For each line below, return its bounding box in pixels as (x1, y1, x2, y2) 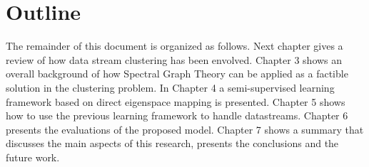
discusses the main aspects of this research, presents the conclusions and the (6, 136, 339, 151)
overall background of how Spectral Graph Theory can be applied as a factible (6, 66, 348, 81)
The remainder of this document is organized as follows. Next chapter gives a (6, 38, 343, 53)
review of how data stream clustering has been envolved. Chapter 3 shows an (6, 52, 343, 67)
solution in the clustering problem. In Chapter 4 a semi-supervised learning (6, 80, 335, 95)
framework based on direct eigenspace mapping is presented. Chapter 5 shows (6, 94, 345, 109)
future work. (6, 149, 60, 164)
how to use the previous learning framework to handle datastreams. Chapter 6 (6, 108, 348, 123)
